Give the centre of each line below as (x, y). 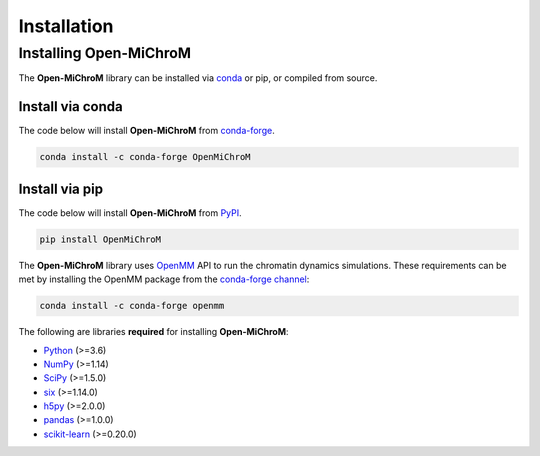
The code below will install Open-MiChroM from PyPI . (130, 212)
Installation (66, 26)
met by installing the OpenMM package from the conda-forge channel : (164, 279)
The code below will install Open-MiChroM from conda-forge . (146, 131)
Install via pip (61, 188)
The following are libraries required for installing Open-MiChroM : (153, 332)
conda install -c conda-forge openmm (132, 306)
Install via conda (71, 106)
